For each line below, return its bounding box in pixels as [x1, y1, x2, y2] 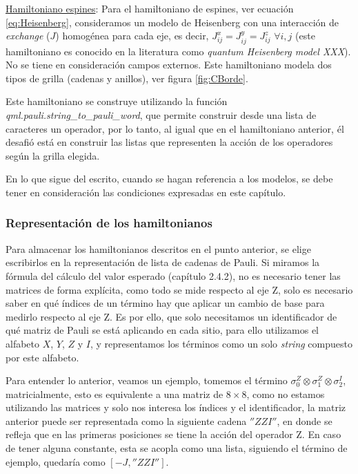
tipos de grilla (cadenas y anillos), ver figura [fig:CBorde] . [6, 70, 248, 85]
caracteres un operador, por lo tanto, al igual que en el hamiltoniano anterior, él [6, 121, 344, 135]
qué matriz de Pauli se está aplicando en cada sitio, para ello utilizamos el [6, 323, 319, 337]
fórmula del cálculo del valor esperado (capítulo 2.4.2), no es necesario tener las [6, 268, 341, 283]
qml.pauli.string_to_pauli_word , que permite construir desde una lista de [6, 107, 317, 122]
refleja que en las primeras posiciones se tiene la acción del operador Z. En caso [6, 427, 341, 442]
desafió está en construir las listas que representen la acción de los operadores [6, 135, 333, 149]
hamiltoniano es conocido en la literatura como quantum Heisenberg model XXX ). [6, 44, 351, 58]
